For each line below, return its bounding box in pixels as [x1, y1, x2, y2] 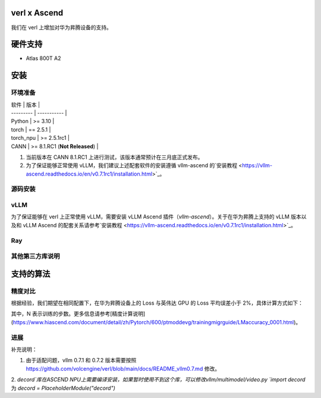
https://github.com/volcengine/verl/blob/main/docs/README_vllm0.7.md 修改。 [26, 365, 220, 372]
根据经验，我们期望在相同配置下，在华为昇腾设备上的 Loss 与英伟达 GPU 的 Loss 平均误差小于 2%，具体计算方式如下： [11, 299, 303, 306]
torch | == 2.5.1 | [11, 126, 51, 133]
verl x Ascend [11, 8, 64, 18]
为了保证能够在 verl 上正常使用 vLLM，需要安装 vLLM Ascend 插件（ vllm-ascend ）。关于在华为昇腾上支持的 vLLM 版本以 [11, 213, 307, 220]
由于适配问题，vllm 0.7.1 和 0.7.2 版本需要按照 [26, 357, 137, 364]
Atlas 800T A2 [26, 55, 62, 62]
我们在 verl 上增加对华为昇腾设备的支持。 [11, 24, 112, 31]
